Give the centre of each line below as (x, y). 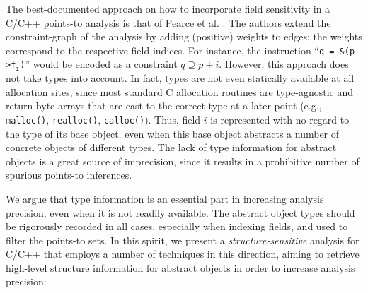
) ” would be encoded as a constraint (99, 64)
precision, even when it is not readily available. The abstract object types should (180, 212)
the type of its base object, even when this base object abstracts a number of (173, 133)
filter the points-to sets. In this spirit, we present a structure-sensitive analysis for (183, 240)
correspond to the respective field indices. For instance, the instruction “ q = (170, 50)
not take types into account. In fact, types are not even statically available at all (180, 78)
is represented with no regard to (280, 119)
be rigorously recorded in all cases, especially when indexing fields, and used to (177, 226)
